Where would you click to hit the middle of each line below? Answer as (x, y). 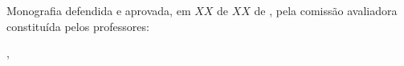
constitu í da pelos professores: (78, 26)
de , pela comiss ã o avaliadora (326, 10)
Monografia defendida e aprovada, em (99, 10)
